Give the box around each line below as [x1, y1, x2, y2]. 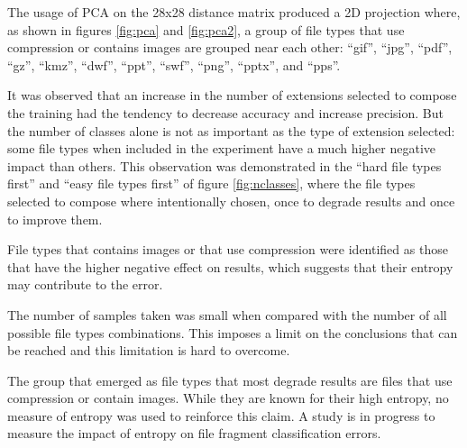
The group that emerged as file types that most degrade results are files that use [7, 370, 453, 389]
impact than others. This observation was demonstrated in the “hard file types [7, 156, 442, 175]
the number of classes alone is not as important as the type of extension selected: [7, 121, 455, 140]
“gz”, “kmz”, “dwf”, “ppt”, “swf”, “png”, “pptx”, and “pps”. [7, 55, 341, 74]
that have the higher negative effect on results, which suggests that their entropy [7, 257, 453, 276]
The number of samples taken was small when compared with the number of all [7, 305, 447, 324]
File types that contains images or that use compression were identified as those [7, 240, 448, 259]
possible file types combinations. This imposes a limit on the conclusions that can [7, 323, 458, 342]
